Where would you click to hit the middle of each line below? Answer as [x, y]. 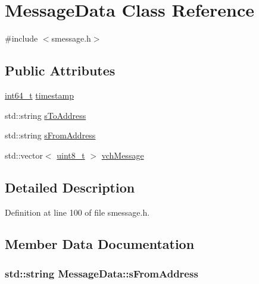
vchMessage [123, 155]
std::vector [24, 155]
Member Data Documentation [100, 244]
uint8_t [71, 155]
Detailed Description [70, 187]
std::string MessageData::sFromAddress [102, 273]
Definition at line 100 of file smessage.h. [77, 212]
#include [21, 38]
